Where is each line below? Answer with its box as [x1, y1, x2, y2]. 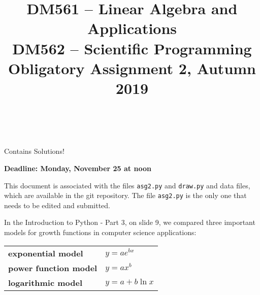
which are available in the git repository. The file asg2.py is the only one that [4, 190, 247, 201]
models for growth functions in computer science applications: [4, 227, 197, 237]
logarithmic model [8, 276, 83, 288]
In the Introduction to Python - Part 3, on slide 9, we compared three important [4, 217, 255, 227]
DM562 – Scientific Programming [12, 38, 252, 58]
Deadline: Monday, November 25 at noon [4, 162, 151, 173]
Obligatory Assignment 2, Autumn [8, 57, 256, 78]
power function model [8, 261, 97, 274]
